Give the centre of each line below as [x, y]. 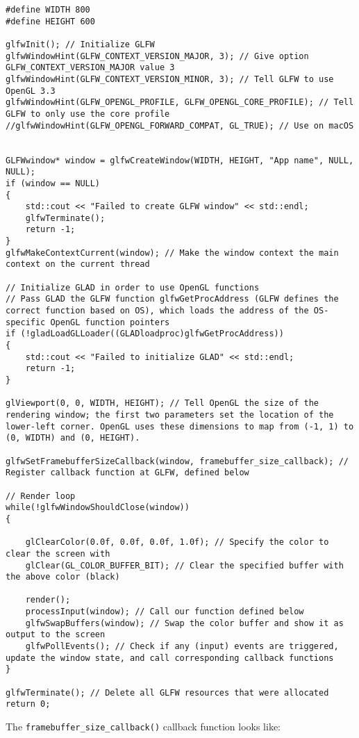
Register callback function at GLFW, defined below [127, 473]
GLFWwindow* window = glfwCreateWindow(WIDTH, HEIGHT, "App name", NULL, [180, 160]
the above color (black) [63, 577]
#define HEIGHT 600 [50, 21]
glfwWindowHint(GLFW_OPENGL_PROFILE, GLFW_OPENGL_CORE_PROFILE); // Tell [180, 102]
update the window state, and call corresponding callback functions [170, 658]
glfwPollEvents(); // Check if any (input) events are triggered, [182, 647]
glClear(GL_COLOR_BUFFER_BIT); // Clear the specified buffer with [184, 565]
